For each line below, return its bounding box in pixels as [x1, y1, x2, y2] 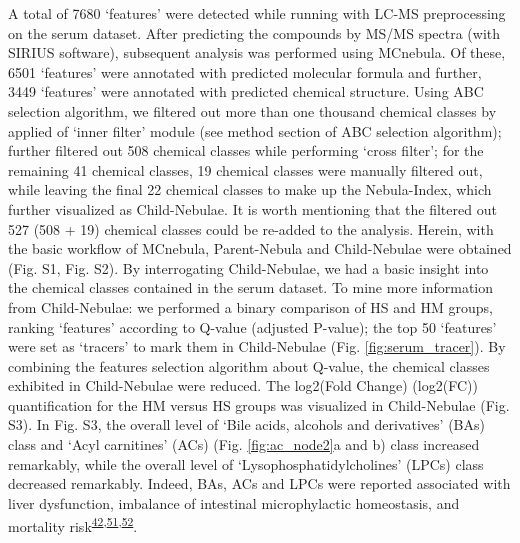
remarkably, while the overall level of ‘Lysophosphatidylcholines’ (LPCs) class [8, 453, 484, 474]
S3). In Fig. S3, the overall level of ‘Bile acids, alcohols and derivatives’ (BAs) [8, 414, 485, 435]
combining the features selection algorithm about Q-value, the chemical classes [8, 355, 490, 376]
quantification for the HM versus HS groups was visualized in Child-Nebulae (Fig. [8, 394, 510, 415]
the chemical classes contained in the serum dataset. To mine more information [8, 277, 494, 298]
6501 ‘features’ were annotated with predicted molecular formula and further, [8, 61, 482, 82]
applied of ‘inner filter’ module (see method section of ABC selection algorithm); [8, 120, 502, 141]
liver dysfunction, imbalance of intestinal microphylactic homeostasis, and [8, 492, 460, 513]
